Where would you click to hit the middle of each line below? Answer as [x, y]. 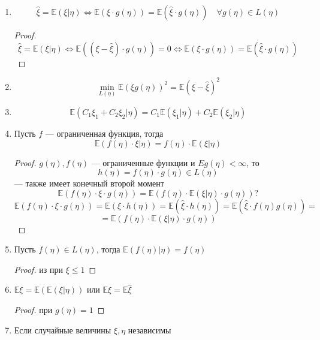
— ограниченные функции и [143, 162]
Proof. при [33, 310]
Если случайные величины [63, 330]
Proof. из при [39, 269]
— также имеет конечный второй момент [89, 183]
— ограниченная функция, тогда [104, 133]
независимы [150, 330]
